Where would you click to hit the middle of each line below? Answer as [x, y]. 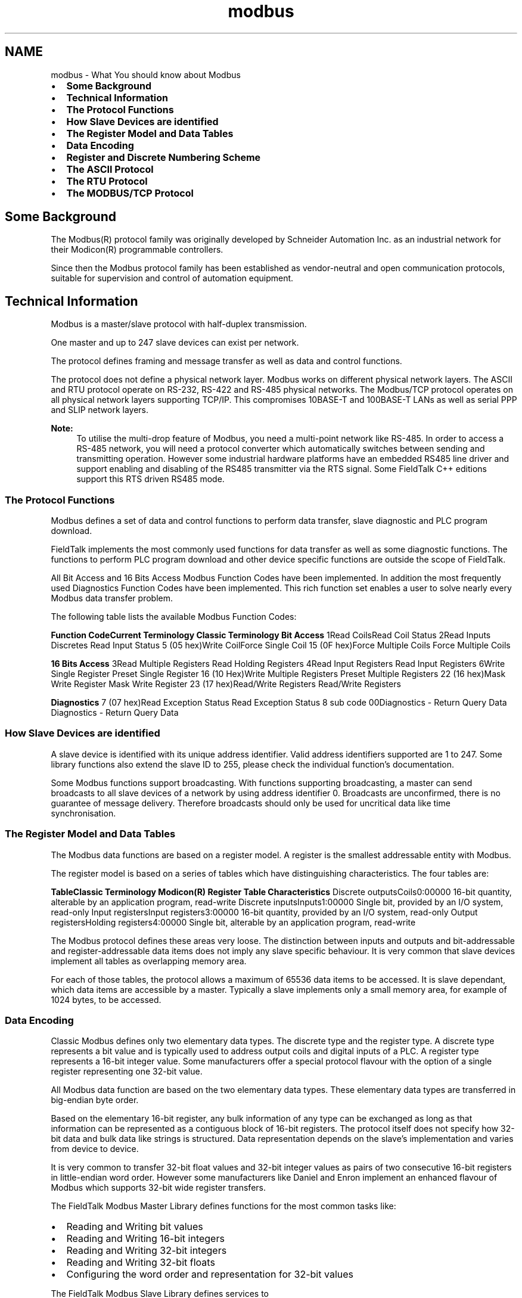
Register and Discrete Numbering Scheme [164, 157]
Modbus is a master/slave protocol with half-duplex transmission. [179, 324]
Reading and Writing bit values [135, 1227]
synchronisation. [83, 813]
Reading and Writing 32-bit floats [141, 1263]
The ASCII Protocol [110, 169]
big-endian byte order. [95, 1100]
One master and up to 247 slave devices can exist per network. [175, 343]
